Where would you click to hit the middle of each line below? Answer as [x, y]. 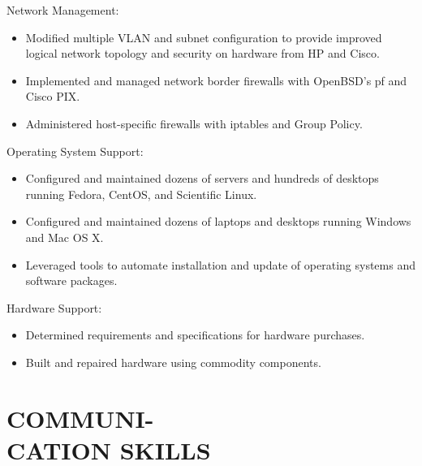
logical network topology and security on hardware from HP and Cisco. [202, 53]
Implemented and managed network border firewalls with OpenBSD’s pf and [216, 80]
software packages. [71, 280]
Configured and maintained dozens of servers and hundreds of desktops [202, 178]
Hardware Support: [54, 307]
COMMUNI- [80, 418]
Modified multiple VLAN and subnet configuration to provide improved [204, 37]
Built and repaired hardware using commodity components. [173, 362]
